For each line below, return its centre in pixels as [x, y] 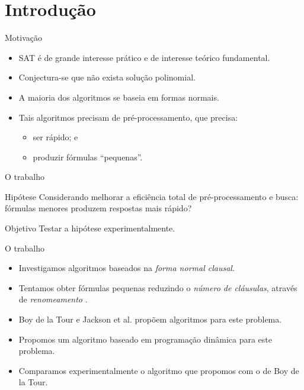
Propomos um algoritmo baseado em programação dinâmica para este [145, 339]
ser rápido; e [55, 137]
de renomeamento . [53, 299]
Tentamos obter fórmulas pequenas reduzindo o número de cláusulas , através [158, 287]
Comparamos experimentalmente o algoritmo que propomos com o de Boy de [159, 370]
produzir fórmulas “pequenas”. [88, 157]
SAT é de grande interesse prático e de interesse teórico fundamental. [144, 57]
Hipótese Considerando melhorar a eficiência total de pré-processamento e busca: [152, 196]
